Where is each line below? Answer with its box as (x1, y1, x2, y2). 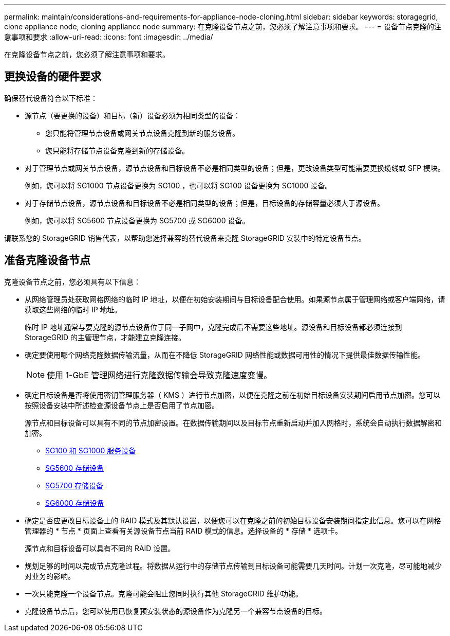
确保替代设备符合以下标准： (4, 93, 98, 102)
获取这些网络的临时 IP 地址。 (25, 305, 122, 314)
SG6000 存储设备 (45, 498, 104, 507)
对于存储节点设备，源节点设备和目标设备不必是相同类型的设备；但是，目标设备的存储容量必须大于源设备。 (25, 198, 384, 207)
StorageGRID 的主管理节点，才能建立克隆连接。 (25, 332, 185, 342)
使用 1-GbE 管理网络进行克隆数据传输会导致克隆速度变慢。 (47, 369, 272, 380)
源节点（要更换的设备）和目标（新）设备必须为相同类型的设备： (25, 111, 240, 120)
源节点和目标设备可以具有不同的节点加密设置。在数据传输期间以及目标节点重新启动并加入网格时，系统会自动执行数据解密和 (25, 418, 442, 427)
